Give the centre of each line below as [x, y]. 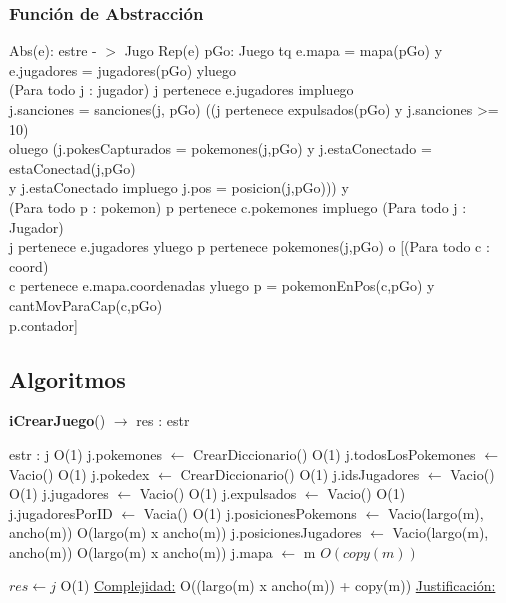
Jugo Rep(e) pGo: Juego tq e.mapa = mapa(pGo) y [283, 50]
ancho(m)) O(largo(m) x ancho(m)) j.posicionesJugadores [185, 532]
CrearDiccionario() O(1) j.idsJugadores [300, 473]
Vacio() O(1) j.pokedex [79, 473]
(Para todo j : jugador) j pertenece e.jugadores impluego [181, 89]
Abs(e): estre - [53, 50]
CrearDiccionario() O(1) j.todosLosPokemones [334, 453]
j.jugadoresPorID [61, 512]
